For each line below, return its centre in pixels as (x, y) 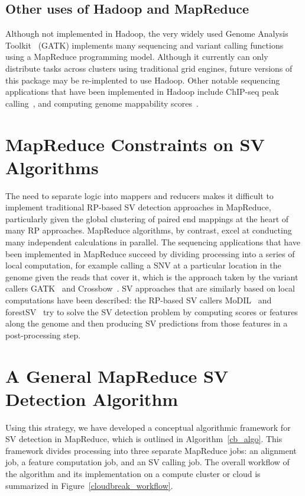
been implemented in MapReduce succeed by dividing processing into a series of (150, 253)
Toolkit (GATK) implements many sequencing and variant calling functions (145, 45)
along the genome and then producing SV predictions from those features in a (147, 323)
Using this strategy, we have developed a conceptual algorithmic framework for (148, 427)
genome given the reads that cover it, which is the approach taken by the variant (152, 276)
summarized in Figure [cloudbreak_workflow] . (89, 485)
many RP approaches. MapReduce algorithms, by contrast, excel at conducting (149, 230)
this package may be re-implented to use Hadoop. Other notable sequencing (143, 80)
